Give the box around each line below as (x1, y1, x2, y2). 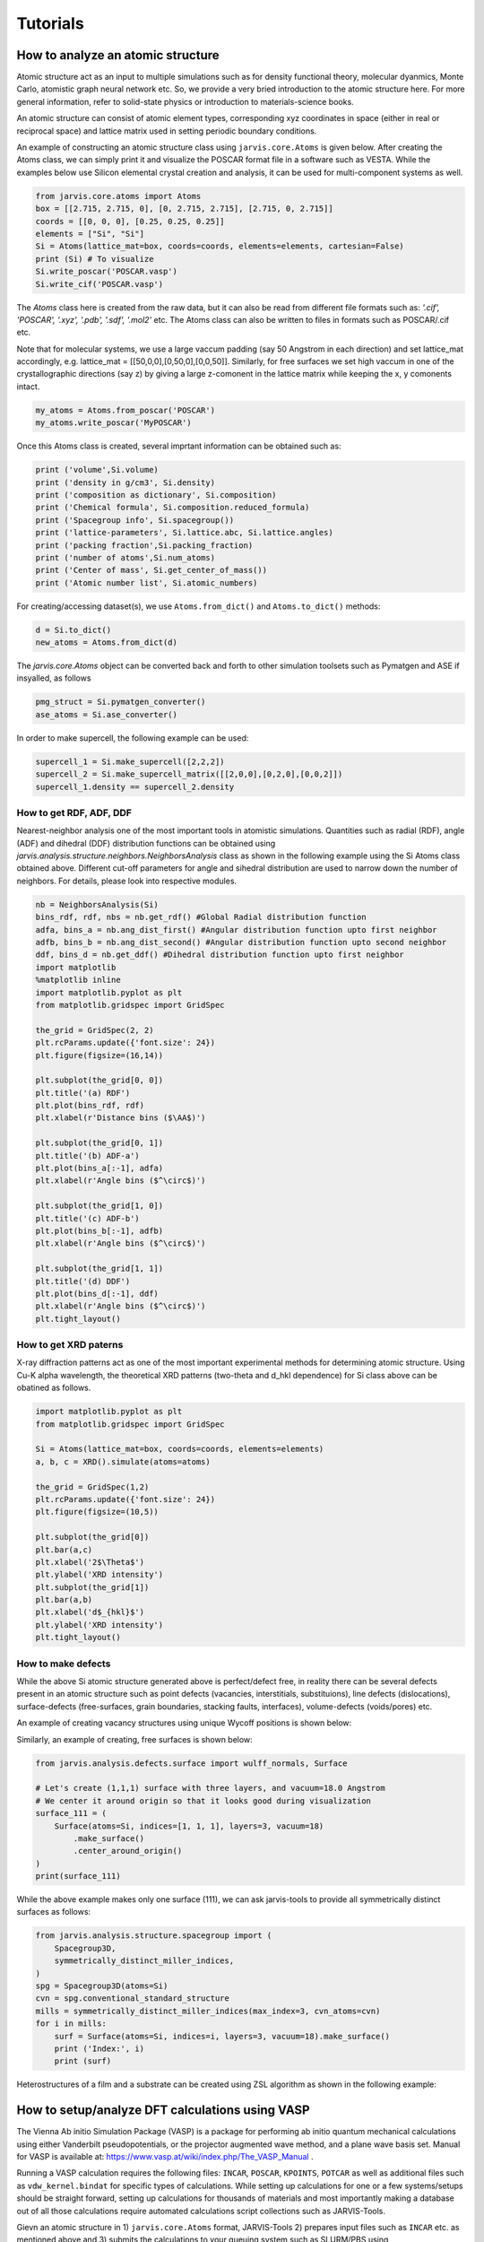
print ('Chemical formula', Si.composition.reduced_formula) (35, 502, 310, 513)
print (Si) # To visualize (35, 254, 154, 264)
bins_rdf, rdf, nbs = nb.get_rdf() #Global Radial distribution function (35, 912, 367, 923)
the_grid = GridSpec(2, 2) (35, 1025, 154, 1035)
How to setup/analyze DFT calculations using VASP (16, 2103, 310, 2118)
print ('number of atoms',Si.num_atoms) (35, 552, 215, 562)
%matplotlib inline (35, 975, 121, 986)
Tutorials (16, 13, 84, 33)
